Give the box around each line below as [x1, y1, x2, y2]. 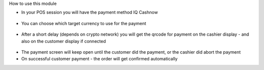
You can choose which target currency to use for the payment [21, 20, 147, 26]
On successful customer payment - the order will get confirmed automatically [21, 56, 178, 62]
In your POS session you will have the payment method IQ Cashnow [21, 10, 158, 15]
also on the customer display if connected [21, 38, 106, 44]
